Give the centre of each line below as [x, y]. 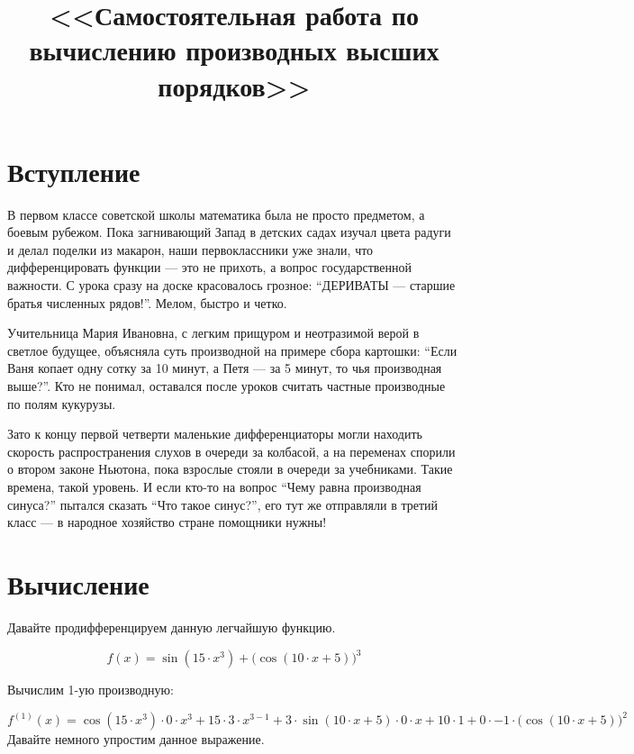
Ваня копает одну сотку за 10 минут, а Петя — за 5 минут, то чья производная [225, 368]
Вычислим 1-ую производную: [91, 689]
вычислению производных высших [234, 50]
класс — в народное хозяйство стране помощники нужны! [167, 522]
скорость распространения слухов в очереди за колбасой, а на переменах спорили [231, 451]
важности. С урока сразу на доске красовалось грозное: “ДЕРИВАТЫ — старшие [231, 285]
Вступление [74, 171]
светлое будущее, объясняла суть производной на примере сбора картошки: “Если [232, 350]
